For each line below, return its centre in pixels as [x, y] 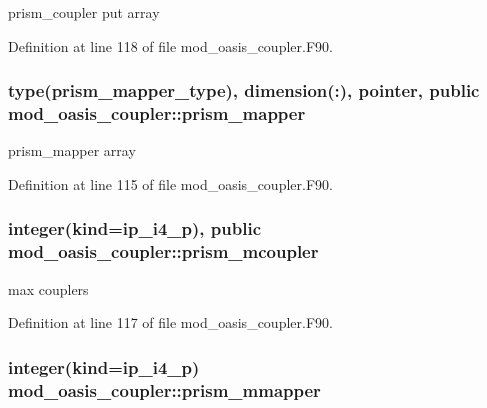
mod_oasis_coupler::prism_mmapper [164, 389]
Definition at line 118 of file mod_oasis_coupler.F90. [170, 45]
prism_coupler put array [84, 12]
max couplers [48, 288]
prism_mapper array [72, 150]
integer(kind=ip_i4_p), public [134, 228]
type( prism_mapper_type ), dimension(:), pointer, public [244, 90]
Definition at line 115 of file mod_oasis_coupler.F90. [170, 183]
